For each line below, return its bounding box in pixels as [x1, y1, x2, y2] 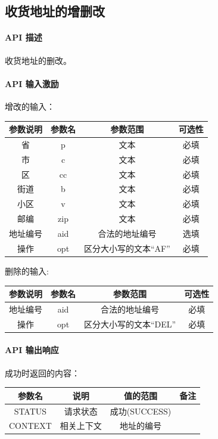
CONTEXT [9, 419, 52, 432]
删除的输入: [5, 264, 49, 277]
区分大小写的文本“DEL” [84, 317, 176, 330]
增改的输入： [5, 100, 55, 112]
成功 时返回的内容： [5, 366, 80, 379]
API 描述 [5, 31, 42, 44]
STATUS [14, 404, 47, 417]
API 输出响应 [5, 344, 59, 356]
